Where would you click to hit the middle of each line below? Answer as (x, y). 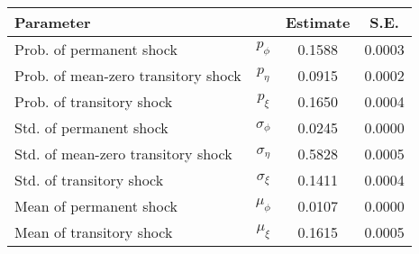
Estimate (318, 22)
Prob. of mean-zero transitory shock (128, 75)
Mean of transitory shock (94, 232)
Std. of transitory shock (89, 180)
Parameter (53, 22)
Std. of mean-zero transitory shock (123, 154)
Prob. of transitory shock (94, 101)
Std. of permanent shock (91, 127)
